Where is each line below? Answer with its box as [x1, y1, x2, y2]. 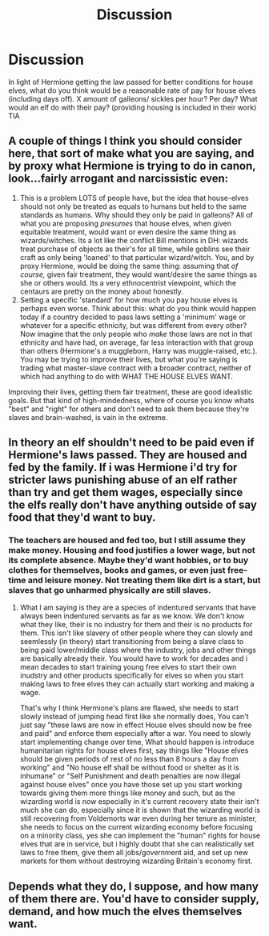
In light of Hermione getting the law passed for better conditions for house [8, 77, 254, 86]
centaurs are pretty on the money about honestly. [19, 286, 184, 296]
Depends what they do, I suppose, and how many [8, 879, 259, 893]
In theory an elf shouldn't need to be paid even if [8, 436, 255, 450]
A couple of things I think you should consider [8, 134, 243, 148]
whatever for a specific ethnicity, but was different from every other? [19, 320, 247, 330]
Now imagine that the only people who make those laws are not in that [19, 329, 253, 338]
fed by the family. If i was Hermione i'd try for [8, 461, 238, 474]
